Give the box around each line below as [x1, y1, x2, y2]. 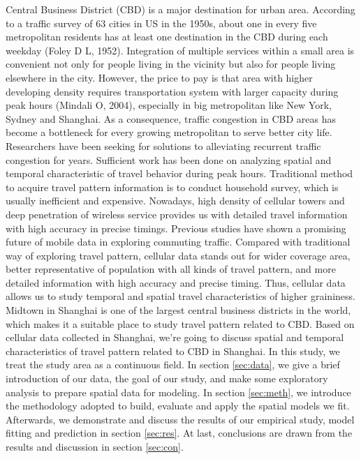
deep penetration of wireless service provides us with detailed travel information [6, 206, 348, 221]
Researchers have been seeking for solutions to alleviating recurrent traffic [6, 138, 321, 153]
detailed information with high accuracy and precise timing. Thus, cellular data [6, 275, 346, 289]
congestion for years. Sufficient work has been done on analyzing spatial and [6, 152, 332, 167]
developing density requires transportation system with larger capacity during [6, 84, 339, 98]
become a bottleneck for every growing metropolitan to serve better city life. [6, 125, 332, 140]
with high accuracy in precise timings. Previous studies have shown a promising [6, 220, 346, 235]
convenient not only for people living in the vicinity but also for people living [6, 57, 336, 71]
